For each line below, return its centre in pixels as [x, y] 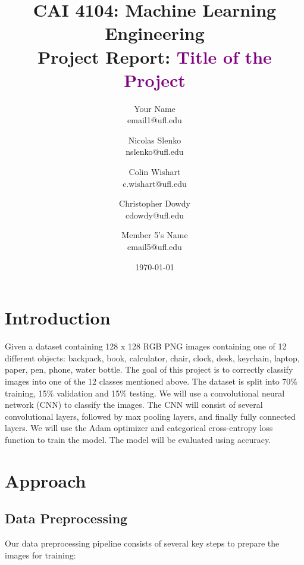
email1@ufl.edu [155, 120]
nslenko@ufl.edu [155, 152]
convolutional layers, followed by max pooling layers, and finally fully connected [150, 416]
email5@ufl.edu [155, 247]
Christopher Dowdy [155, 203]
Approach [46, 480]
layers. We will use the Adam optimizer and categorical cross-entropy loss [139, 428]
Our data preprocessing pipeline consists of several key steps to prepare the [142, 543]
